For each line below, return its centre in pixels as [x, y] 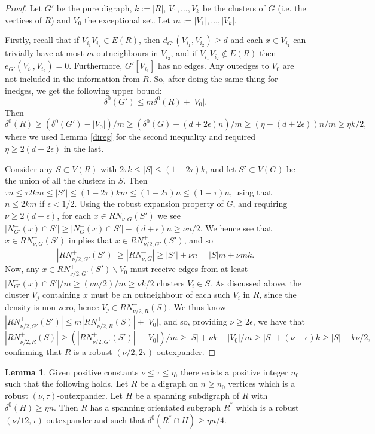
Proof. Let [23, 8]
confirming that [33, 352]
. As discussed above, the [256, 282]
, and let [221, 168]
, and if [184, 53]
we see [169, 215]
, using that [251, 192]
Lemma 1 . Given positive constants [72, 372]
